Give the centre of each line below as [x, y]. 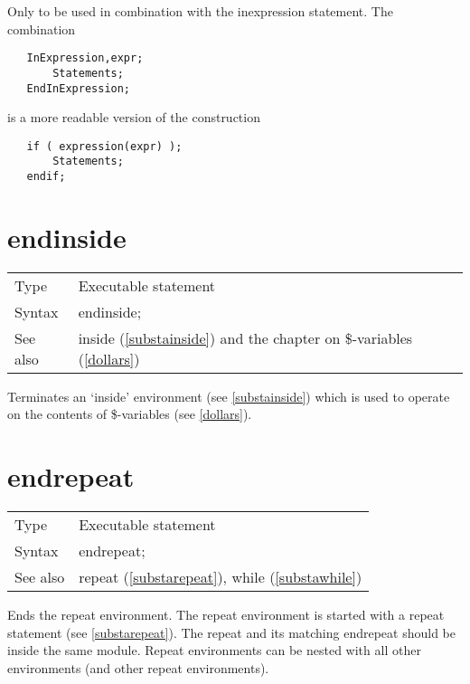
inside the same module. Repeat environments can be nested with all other [214, 650]
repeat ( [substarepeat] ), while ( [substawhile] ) [221, 577]
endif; [46, 177]
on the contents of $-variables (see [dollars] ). [130, 414]
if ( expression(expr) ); [104, 146]
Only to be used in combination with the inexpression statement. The [200, 11]
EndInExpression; [79, 88]
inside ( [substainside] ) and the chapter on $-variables [245, 337]
